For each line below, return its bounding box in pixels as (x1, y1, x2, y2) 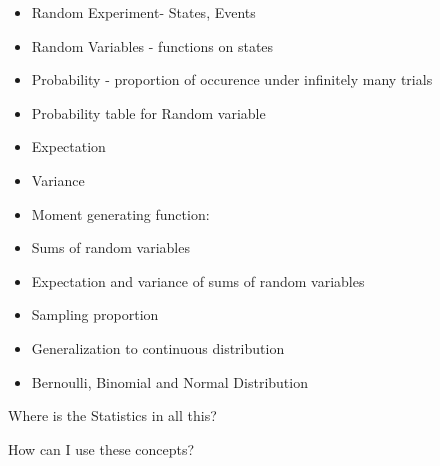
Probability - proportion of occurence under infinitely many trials (31, 69, 433, 90)
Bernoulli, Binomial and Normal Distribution (31, 371, 308, 392)
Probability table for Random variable (31, 102, 266, 123)
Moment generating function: (31, 203, 210, 224)
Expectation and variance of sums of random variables (31, 270, 365, 291)
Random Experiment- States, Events (31, 2, 256, 22)
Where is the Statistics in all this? (8, 405, 217, 426)
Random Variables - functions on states (31, 35, 274, 56)
